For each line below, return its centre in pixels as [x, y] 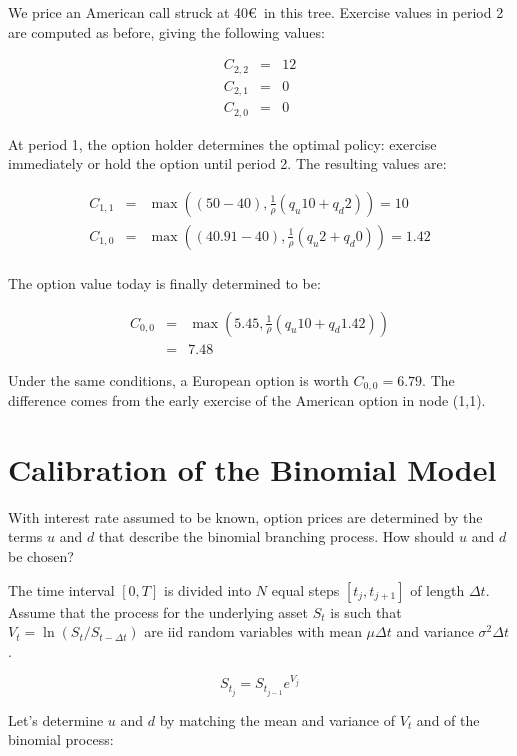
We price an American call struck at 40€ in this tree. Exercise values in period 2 [256, 12]
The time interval [61, 589]
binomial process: [61, 739]
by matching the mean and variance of [277, 719]
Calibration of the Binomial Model [252, 468]
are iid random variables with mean [253, 631]
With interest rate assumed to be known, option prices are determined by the [245, 516]
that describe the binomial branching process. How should [276, 536]
